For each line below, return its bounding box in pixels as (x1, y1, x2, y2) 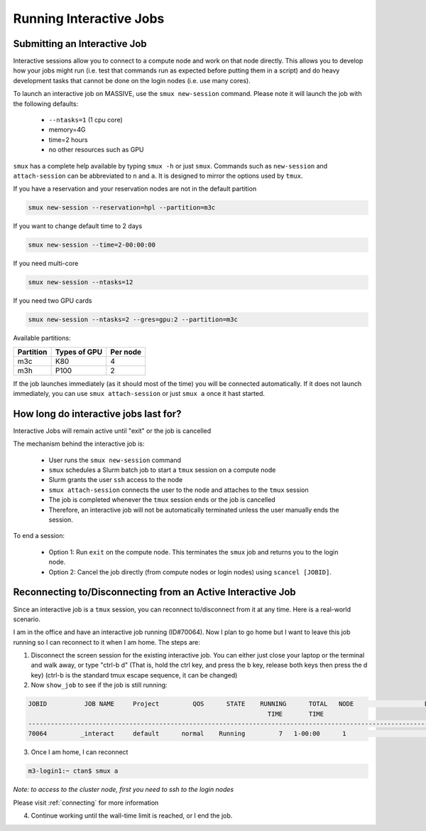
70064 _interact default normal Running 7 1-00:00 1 (28, 729, 347, 738)
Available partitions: (13, 334, 71, 343)
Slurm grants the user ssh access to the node (48, 476, 183, 484)
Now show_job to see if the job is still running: (31, 681, 168, 690)
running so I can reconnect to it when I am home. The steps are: (13, 638, 200, 646)
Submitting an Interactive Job (13, 38, 147, 50)
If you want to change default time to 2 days (13, 222, 143, 230)
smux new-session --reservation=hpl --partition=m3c (28, 203, 216, 212)
